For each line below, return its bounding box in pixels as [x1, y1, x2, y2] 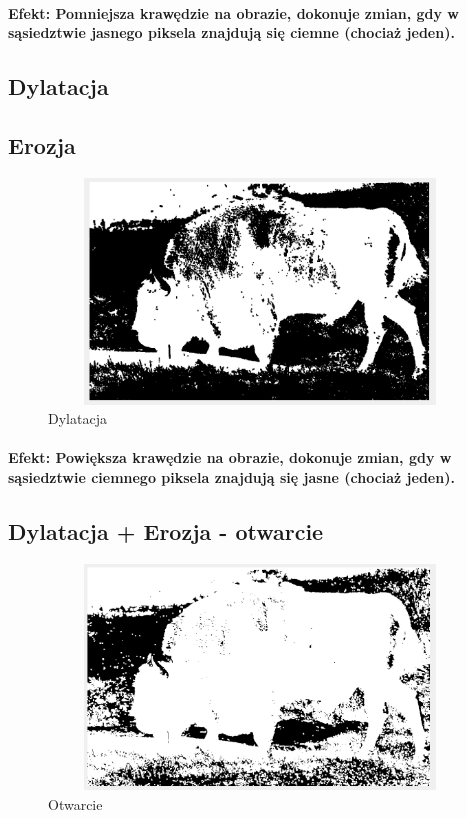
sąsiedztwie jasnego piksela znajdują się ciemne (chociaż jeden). [8, 22, 455, 43]
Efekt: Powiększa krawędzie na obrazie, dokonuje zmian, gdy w [8, 447, 452, 468]
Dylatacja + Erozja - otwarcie [8, 515, 324, 546]
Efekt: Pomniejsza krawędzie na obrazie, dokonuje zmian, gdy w [8, 2, 459, 23]
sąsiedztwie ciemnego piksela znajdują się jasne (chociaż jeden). [8, 466, 455, 487]
